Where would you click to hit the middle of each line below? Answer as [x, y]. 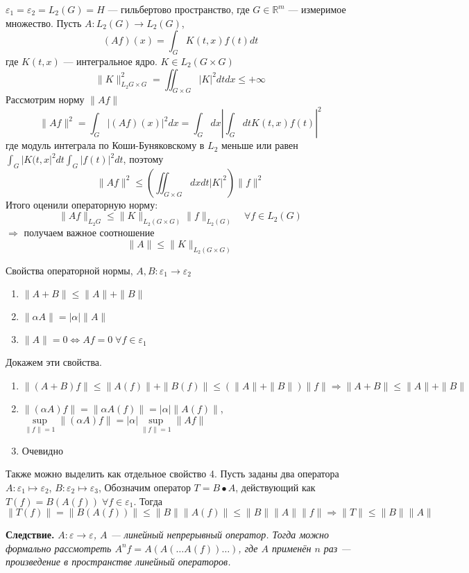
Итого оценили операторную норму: [82, 204]
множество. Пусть [44, 23]
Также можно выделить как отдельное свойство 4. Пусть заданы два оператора [172, 474]
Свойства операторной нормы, [69, 270]
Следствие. [30, 535]
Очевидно [42, 450]
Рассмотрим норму [45, 99]
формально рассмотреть [59, 548]
